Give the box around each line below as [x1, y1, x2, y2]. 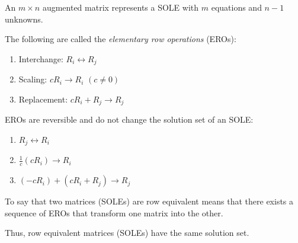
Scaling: [18, 73, 47, 85]
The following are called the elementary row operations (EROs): [5, 33, 236, 45]
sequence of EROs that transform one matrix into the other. [5, 206, 223, 219]
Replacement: [18, 92, 68, 105]
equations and [211, 1, 262, 13]
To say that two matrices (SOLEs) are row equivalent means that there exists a [5, 195, 294, 207]
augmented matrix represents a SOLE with [42, 1, 199, 13]
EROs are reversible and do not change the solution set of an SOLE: [5, 113, 254, 126]
